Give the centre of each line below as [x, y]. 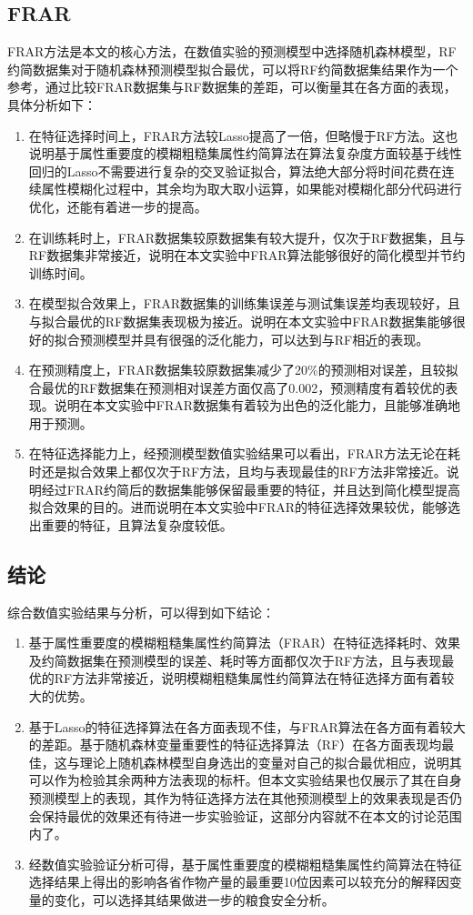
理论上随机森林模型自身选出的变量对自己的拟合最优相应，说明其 [271, 762]
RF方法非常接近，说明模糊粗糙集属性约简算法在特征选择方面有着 [248, 678]
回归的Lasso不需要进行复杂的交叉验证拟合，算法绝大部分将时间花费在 [235, 171]
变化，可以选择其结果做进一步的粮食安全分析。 [194, 899]
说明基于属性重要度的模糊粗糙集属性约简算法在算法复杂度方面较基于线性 [245, 153]
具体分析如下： [52, 104]
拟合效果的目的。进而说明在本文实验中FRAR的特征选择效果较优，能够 [238, 507]
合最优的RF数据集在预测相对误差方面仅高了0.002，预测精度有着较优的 [237, 387]
